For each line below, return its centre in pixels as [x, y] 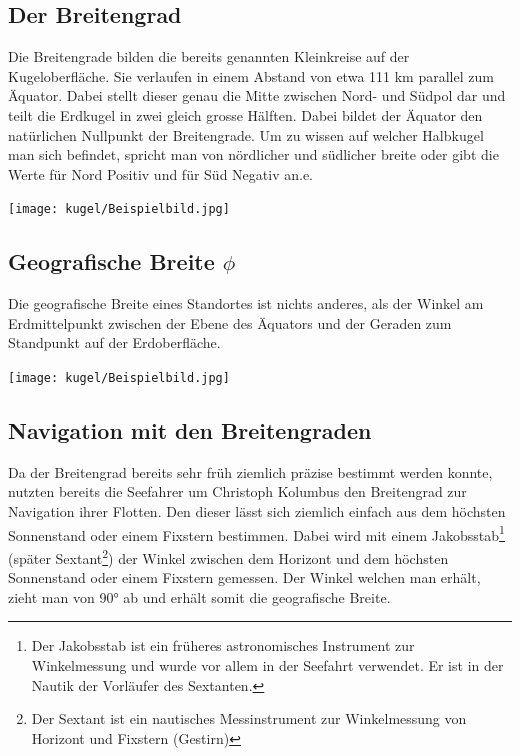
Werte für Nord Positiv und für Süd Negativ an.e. [160, 173]
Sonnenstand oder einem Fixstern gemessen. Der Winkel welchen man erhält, [244, 577]
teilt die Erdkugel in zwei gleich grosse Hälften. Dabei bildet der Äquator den [245, 114]
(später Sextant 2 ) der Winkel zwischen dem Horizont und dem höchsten [228, 556]
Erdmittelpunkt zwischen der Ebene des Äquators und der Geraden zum [230, 322]
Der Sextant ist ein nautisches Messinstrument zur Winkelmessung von [249, 718]
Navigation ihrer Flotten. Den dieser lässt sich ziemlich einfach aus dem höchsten [257, 511]
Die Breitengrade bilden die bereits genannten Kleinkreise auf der [209, 56]
